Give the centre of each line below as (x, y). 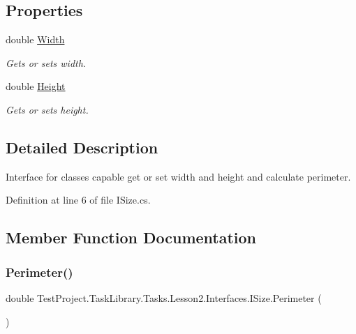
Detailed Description (82, 147)
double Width (35, 39)
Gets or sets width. (46, 62)
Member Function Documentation (131, 237)
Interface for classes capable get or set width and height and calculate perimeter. (178, 176)
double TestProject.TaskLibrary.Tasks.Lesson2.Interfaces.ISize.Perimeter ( (164, 297)
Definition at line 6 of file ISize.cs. (78, 200)
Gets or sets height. (47, 109)
